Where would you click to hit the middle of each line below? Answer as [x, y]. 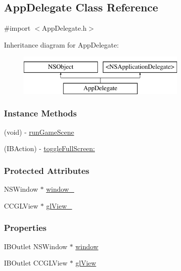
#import [17, 28]
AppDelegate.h [64, 28]
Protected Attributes [47, 170]
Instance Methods [41, 113]
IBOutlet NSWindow [36, 246]
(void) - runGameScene [39, 132]
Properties [25, 228]
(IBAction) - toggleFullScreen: [49, 148]
